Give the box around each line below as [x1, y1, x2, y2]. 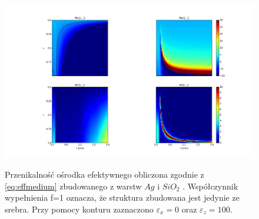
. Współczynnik [182, 179, 238, 192]
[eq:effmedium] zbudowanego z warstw [5, 179, 142, 192]
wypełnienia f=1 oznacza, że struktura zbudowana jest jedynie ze [5, 191, 240, 204]
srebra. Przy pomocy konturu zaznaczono [5, 202, 154, 215]
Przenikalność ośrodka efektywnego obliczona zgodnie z [5, 168, 204, 181]
